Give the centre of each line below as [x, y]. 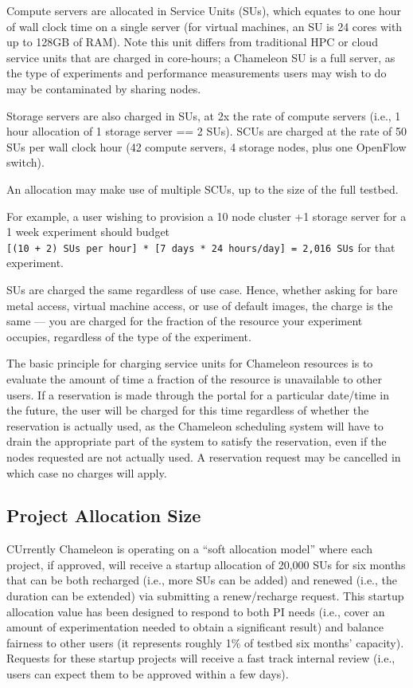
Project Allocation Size [104, 515]
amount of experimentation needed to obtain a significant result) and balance [195, 627]
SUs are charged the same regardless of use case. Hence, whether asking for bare [202, 289]
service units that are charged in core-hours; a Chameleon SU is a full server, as [201, 57]
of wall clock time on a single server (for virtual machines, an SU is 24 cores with [205, 26]
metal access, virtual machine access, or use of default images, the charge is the [200, 305]
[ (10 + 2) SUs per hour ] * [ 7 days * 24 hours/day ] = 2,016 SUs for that [201, 247]
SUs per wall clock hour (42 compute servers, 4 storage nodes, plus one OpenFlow [206, 146]
